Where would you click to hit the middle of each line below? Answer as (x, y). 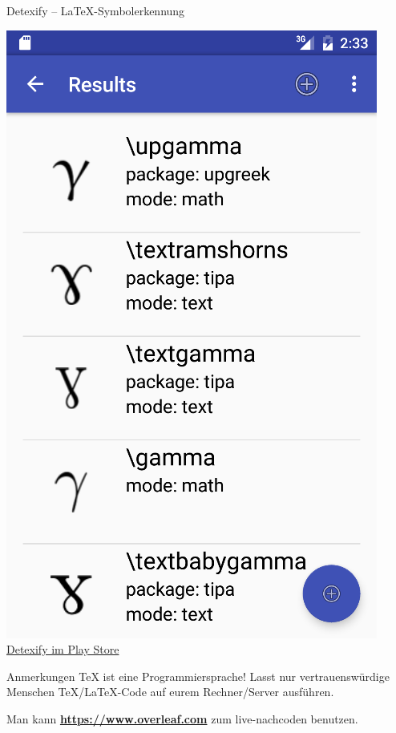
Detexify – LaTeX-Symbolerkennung (96, 10)
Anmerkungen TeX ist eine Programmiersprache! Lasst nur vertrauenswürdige (198, 676)
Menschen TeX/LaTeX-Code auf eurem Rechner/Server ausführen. (170, 692)
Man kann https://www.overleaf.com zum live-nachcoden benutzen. (182, 718)
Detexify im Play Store (63, 649)
